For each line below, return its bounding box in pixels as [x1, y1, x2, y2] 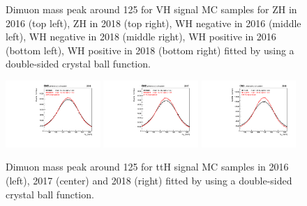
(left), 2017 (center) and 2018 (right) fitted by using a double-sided [6, 173, 292, 188]
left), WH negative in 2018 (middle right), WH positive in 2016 [6, 29, 276, 44]
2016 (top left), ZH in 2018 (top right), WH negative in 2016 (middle [6, 15, 301, 30]
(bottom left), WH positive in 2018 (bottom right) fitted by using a [6, 42, 294, 57]
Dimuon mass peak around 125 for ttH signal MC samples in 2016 [6, 159, 289, 174]
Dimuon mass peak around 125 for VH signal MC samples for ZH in [6, 2, 297, 16]
